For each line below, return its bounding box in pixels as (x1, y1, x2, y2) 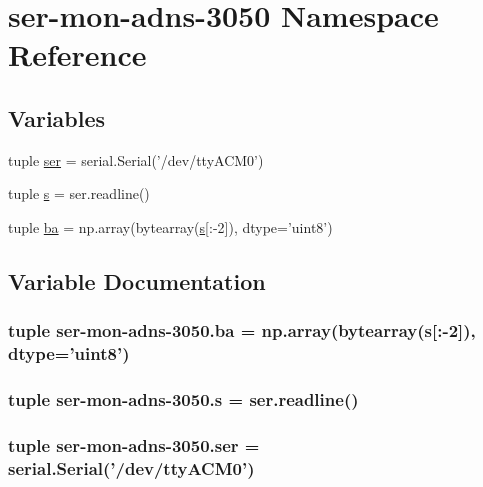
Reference (8, 34, 147, 75)
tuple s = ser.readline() (8, 183, 150, 204)
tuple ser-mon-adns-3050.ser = (8, 432, 260, 457)
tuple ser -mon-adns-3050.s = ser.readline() (8, 387, 359, 412)
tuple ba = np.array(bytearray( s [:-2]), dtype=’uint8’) (8, 216, 333, 237)
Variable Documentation (8, 265, 266, 296)
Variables (8, 102, 106, 133)
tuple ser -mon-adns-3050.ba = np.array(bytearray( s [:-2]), (8, 318, 476, 343)
